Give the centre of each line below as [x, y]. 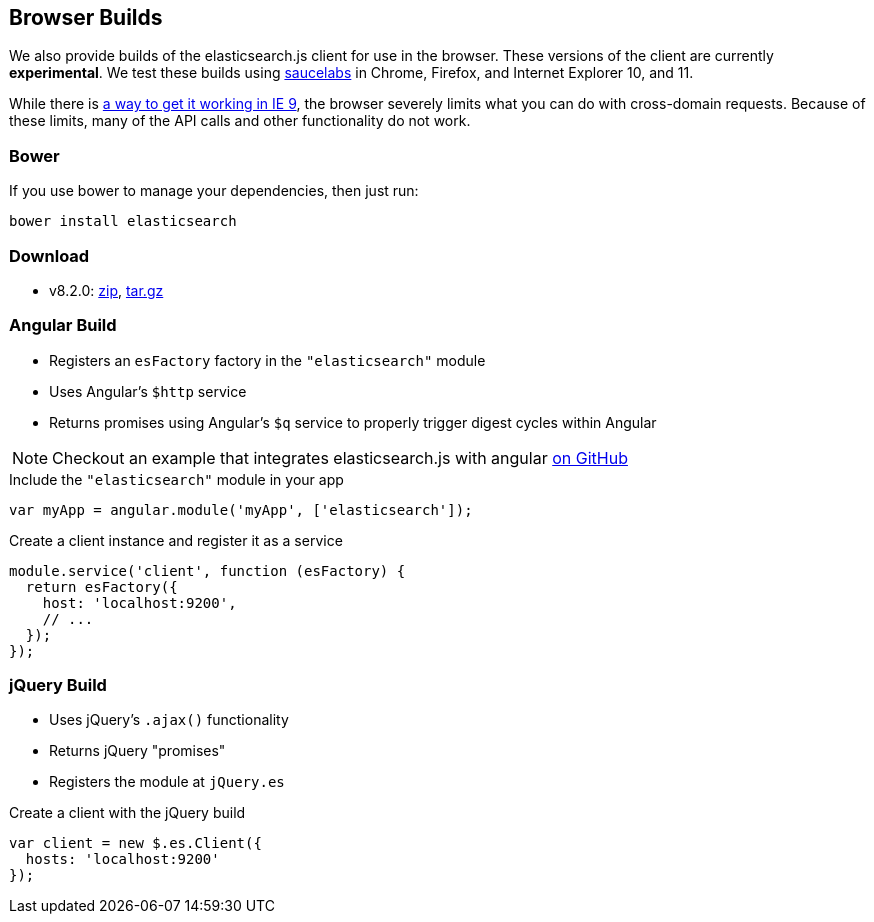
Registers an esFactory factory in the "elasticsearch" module [267, 360]
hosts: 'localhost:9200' [122, 859]
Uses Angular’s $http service [148, 391]
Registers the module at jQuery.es [167, 782]
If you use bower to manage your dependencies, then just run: [214, 191]
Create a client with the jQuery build [127, 813]
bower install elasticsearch [123, 221]
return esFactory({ [101, 586]
